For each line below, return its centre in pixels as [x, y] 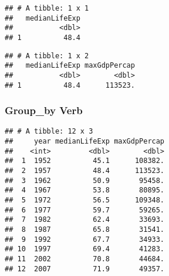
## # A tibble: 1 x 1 [47, 8]
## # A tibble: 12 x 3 [49, 132]
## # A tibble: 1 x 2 [47, 56]
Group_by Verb [44, 110]
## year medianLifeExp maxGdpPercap [85, 142]
